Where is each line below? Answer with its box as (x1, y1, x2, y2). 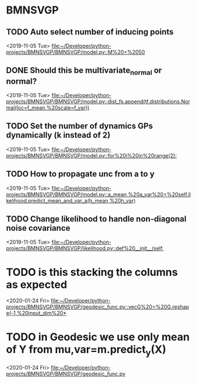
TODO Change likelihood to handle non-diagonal (6, 214, 186, 224)
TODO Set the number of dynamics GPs (6, 121, 154, 131)
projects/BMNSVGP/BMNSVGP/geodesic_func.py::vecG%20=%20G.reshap (6, 303, 189, 310)
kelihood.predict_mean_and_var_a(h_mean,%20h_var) (6, 197, 136, 204)
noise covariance (6, 223, 70, 233)
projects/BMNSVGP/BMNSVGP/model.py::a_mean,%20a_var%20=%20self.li (6, 191, 191, 198)
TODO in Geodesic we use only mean (6, 330, 190, 343)
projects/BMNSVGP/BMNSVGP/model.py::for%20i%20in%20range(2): (6, 152, 177, 159)
